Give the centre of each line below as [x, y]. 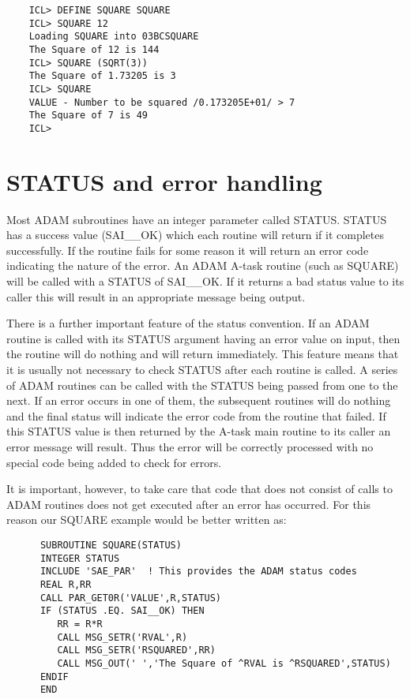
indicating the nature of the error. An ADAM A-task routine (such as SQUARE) [203, 265]
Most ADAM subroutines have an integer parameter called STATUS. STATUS [197, 219]
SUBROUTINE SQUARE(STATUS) [111, 545]
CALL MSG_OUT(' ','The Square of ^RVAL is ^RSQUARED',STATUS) [224, 663]
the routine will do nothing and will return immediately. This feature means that [203, 354]
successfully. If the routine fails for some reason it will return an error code [188, 250]
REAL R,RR [66, 584]
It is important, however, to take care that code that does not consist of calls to [199, 489]
